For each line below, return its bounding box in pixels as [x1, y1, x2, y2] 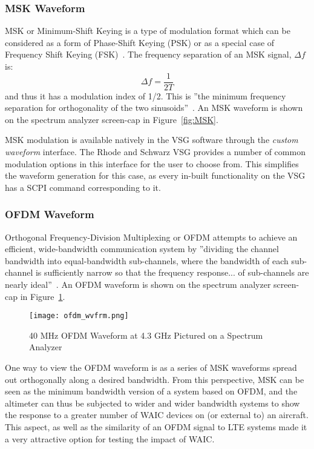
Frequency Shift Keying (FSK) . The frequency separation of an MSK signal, [5, 48, 292, 61]
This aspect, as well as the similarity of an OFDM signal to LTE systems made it [5, 421, 307, 433]
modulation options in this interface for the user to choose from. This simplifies [5, 157, 299, 170]
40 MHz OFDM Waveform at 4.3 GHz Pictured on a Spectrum [29, 328, 263, 341]
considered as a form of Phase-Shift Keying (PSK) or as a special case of [5, 36, 275, 48]
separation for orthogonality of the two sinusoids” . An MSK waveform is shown [5, 101, 303, 114]
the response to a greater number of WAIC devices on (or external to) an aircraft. [5, 408, 309, 421]
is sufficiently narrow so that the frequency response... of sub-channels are [35, 266, 309, 279]
